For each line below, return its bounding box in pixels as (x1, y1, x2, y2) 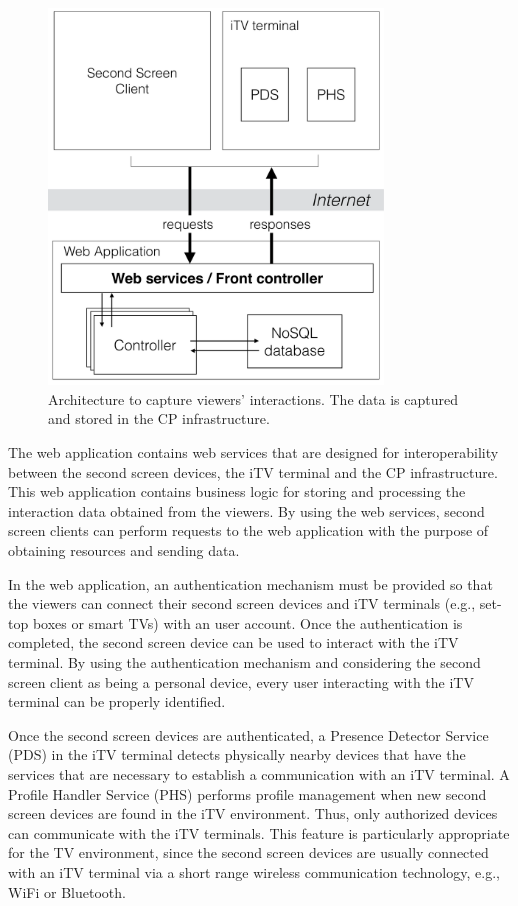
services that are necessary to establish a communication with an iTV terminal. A (8, 763, 510, 784)
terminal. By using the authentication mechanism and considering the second (8, 651, 481, 672)
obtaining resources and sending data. (8, 540, 240, 560)
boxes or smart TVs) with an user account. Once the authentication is (32, 612, 463, 633)
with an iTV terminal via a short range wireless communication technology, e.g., (8, 861, 500, 882)
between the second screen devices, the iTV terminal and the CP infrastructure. (8, 461, 498, 482)
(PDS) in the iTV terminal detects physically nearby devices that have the (8, 744, 466, 765)
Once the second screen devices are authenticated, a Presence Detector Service (8, 724, 489, 745)
